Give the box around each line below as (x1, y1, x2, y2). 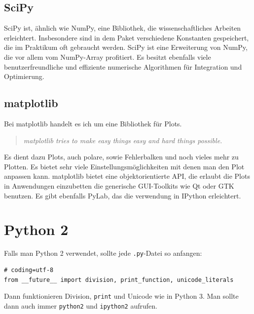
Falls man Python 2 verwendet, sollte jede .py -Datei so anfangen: (4, 248, 202, 258)
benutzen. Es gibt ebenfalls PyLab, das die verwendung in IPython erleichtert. (4, 190, 241, 200)
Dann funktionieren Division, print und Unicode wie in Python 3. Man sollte (4, 291, 239, 301)
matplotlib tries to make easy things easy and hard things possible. (23, 135, 222, 145)
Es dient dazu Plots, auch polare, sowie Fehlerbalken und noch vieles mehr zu (4, 152, 239, 162)
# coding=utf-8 (4, 266, 54, 274)
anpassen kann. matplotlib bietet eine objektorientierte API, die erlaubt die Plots (4, 171, 250, 181)
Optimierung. (4, 71, 44, 81)
